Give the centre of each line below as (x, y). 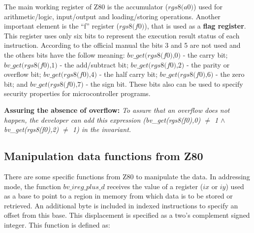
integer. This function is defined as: (57, 224)
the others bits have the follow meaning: (64, 54)
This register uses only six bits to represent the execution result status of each (122, 35)
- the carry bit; (205, 54)
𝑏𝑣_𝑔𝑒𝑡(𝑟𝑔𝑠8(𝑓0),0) (154, 55)
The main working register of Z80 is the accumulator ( (86, 6)
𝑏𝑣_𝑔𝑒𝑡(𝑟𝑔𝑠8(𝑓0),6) (187, 75)
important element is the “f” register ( (62, 26)
